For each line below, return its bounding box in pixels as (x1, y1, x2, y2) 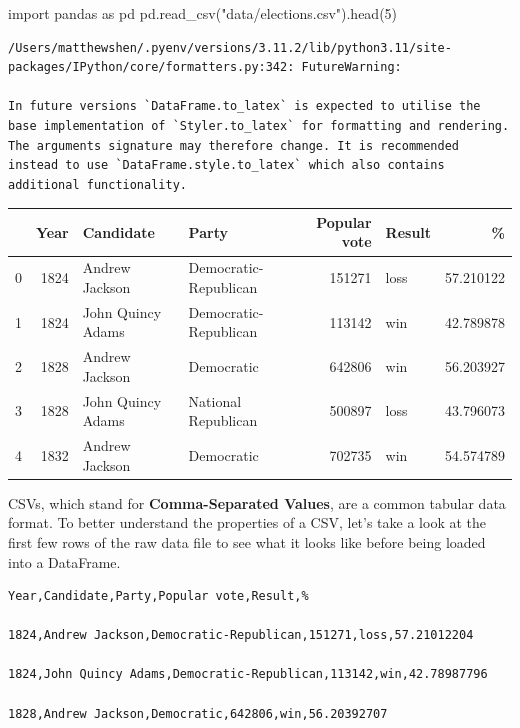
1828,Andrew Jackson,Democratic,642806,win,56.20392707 (8, 706, 388, 721)
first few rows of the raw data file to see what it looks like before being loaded (8, 531, 486, 552)
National (188, 390, 242, 411)
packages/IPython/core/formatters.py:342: (8, 60, 295, 75)
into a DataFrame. (8, 551, 121, 572)
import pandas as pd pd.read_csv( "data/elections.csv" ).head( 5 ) (8, 3, 398, 23)
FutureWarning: (301, 60, 402, 75)
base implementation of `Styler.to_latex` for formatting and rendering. (8, 118, 510, 133)
